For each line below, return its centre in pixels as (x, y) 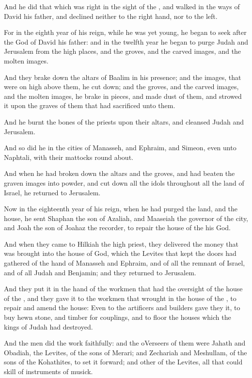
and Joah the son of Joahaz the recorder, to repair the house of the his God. (117, 228)
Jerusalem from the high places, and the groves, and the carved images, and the (123, 51)
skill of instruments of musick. (48, 371)
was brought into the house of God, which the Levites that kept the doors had (120, 253)
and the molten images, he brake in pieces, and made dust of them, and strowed (123, 96)
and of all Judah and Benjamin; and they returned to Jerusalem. (100, 272)
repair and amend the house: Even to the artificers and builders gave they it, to (122, 307)
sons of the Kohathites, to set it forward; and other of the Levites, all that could (123, 362)
